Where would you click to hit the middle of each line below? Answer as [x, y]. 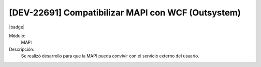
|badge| [17, 27]
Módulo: [17, 36]
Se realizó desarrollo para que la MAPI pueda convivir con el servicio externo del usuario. [110, 56]
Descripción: [22, 49]
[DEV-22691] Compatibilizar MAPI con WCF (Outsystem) [125, 13]
